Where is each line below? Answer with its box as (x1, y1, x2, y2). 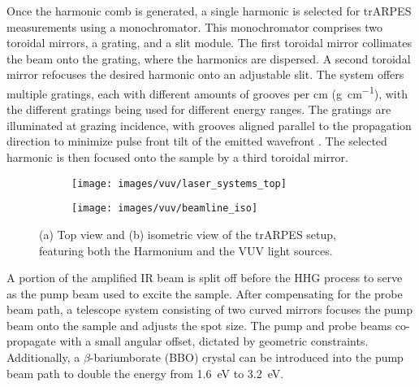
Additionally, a (6, 349, 80, 366)
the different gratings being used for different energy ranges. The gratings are (6, 101, 391, 118)
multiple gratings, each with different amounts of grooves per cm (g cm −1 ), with (6, 82, 408, 102)
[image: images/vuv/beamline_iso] (71, 202, 258, 215)
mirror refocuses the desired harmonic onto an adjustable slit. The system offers (6, 66, 404, 83)
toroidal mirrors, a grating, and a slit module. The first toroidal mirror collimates (6, 34, 412, 51)
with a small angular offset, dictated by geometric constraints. (59, 333, 369, 350)
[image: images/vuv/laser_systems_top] (71, 177, 287, 189)
